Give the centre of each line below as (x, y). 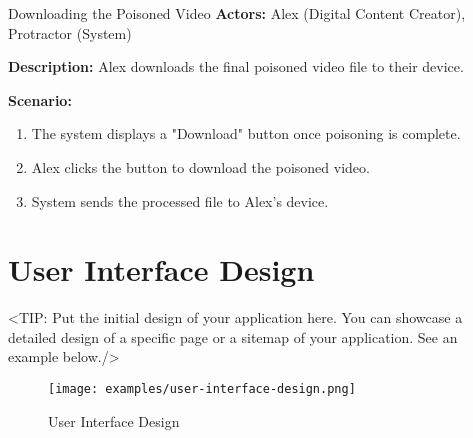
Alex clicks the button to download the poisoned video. (200, 166)
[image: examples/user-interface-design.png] (202, 389)
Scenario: (40, 99)
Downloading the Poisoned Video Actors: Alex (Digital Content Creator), (237, 13)
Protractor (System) (70, 32)
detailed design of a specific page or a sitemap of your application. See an (233, 336)
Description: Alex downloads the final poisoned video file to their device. (236, 66)
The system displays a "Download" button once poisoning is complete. (246, 133)
